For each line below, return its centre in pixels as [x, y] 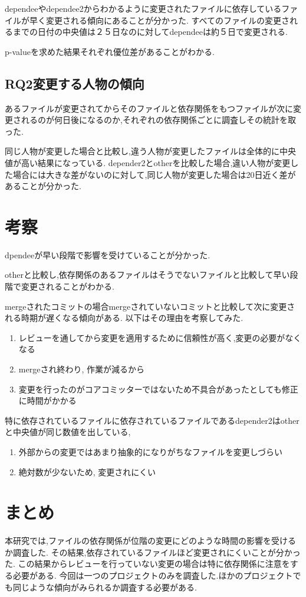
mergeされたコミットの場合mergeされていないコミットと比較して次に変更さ [150, 306]
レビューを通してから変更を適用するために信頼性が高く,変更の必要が [152, 337]
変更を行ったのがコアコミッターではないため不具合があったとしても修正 [158, 389]
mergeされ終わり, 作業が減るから [81, 369]
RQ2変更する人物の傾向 [75, 83]
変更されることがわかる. [68, 286]
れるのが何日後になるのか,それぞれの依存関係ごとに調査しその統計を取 [158, 120]
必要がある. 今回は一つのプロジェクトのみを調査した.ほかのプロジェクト [153, 575]
